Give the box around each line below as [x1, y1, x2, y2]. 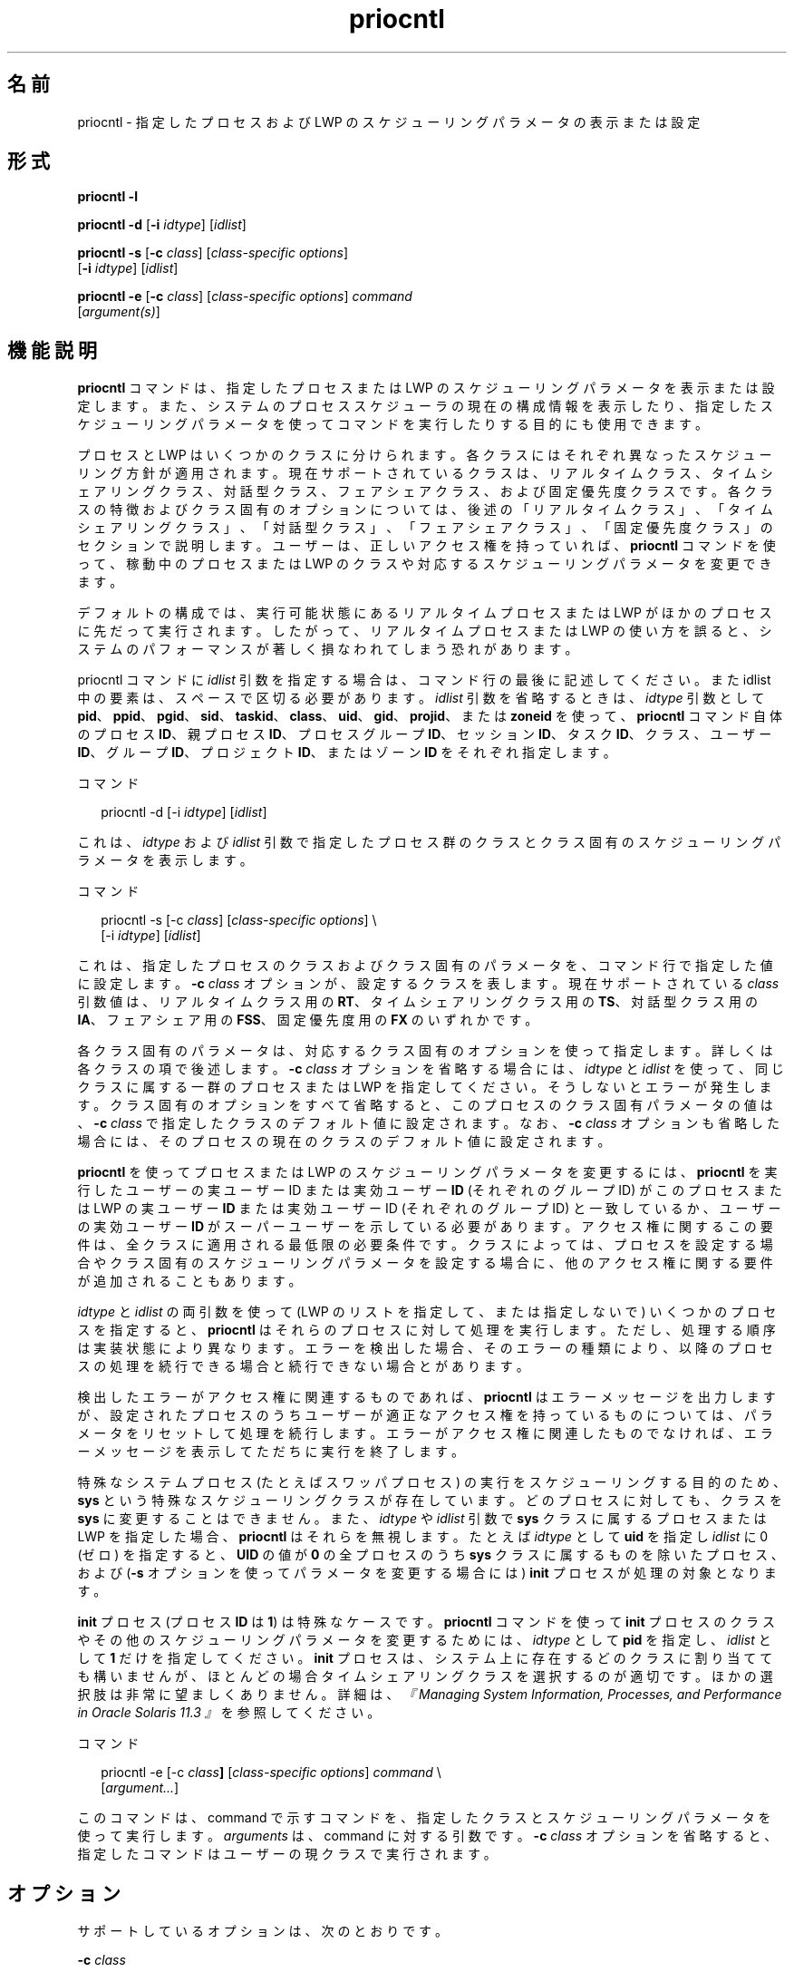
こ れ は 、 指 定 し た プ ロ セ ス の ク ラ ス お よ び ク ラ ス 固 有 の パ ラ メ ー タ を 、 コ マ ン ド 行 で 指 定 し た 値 [77, 957, 773, 974]
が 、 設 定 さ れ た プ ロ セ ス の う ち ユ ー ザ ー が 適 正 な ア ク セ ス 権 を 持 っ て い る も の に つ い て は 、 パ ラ [77, 1407, 773, 1423]
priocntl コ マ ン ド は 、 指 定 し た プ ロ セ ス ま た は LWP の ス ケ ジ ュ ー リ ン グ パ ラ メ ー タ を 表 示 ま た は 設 [77, 380, 775, 396]
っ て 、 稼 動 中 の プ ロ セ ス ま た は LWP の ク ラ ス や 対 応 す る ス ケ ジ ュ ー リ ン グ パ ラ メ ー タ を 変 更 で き [77, 556, 772, 572]
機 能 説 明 [7, 338, 97, 362]
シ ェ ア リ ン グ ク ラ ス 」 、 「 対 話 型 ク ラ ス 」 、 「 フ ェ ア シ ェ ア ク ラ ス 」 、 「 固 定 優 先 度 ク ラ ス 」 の [77, 520, 773, 536]
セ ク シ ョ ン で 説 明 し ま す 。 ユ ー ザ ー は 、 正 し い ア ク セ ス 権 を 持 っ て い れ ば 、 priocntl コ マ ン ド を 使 [77, 538, 776, 554]
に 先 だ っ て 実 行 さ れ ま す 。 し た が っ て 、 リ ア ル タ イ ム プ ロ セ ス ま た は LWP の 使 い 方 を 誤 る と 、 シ [77, 623, 772, 639]
